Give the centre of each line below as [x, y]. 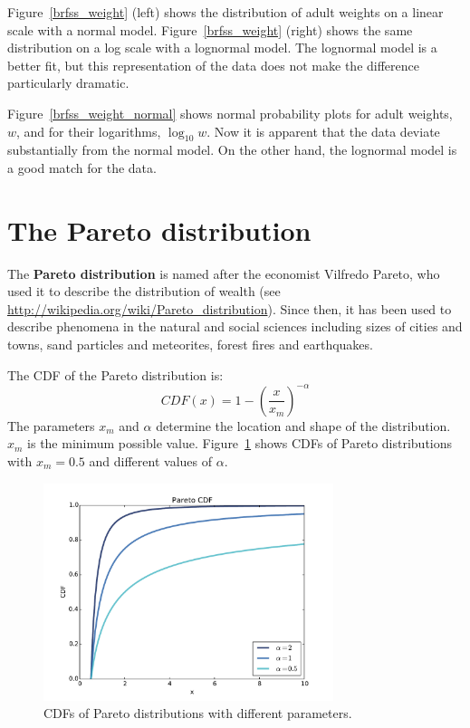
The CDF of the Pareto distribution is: [115, 374]
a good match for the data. [82, 167]
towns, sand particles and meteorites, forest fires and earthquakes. [190, 345]
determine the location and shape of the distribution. [303, 425]
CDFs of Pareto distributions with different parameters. [198, 713]
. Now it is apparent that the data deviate [323, 131]
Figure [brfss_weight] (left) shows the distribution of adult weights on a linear [225, 12]
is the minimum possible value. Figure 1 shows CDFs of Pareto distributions [240, 443]
